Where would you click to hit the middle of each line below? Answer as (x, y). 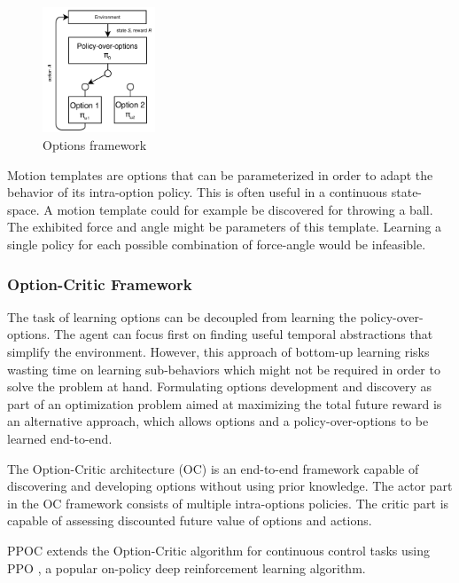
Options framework (95, 145)
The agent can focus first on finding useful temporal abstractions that (243, 334)
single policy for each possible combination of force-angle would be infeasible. (217, 244)
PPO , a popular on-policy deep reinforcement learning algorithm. (187, 567)
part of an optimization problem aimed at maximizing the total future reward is (225, 403)
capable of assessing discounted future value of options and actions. (190, 520)
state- (407, 192)
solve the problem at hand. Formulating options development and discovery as (219, 386)
